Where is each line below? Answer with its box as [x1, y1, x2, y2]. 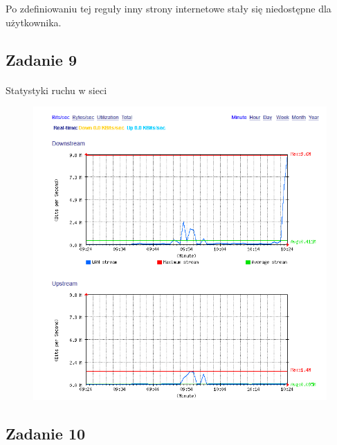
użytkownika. [6, 15, 62, 29]
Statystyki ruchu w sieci [6, 82, 107, 97]
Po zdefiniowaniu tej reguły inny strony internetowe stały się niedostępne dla [6, 1, 331, 15]
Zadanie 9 [6, 48, 77, 70]
